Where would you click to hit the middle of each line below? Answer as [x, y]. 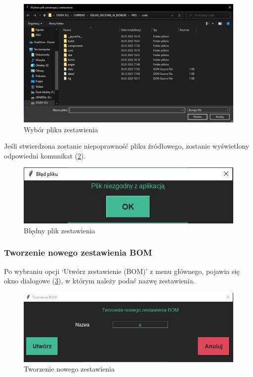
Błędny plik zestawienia [60, 230]
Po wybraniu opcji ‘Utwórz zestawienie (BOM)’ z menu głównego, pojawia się [122, 271]
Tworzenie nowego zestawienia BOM [78, 252]
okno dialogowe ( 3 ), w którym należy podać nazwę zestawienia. [100, 281]
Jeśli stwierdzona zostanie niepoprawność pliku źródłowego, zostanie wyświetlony [127, 146]
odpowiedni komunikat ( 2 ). [45, 155]
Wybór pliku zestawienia [61, 129]
